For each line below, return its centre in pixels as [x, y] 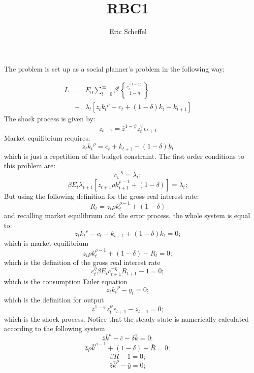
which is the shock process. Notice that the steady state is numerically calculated [127, 318]
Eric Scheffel [128, 31]
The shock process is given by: [50, 119]
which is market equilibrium [46, 243]
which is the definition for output [54, 299]
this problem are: [30, 166]
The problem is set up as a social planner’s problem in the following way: [114, 68]
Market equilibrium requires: [47, 138]
